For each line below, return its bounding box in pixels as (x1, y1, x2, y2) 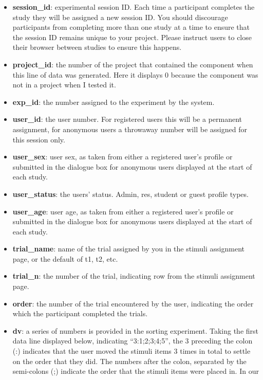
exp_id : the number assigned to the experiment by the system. (12, 96, 215, 107)
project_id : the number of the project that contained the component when (12, 59, 253, 69)
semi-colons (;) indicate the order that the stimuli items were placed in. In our (12, 366, 259, 376)
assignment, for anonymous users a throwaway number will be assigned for (12, 123, 247, 134)
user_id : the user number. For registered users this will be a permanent (12, 114, 242, 124)
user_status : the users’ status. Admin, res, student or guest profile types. (12, 188, 249, 199)
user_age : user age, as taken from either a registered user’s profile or (12, 206, 234, 216)
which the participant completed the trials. (12, 308, 148, 319)
